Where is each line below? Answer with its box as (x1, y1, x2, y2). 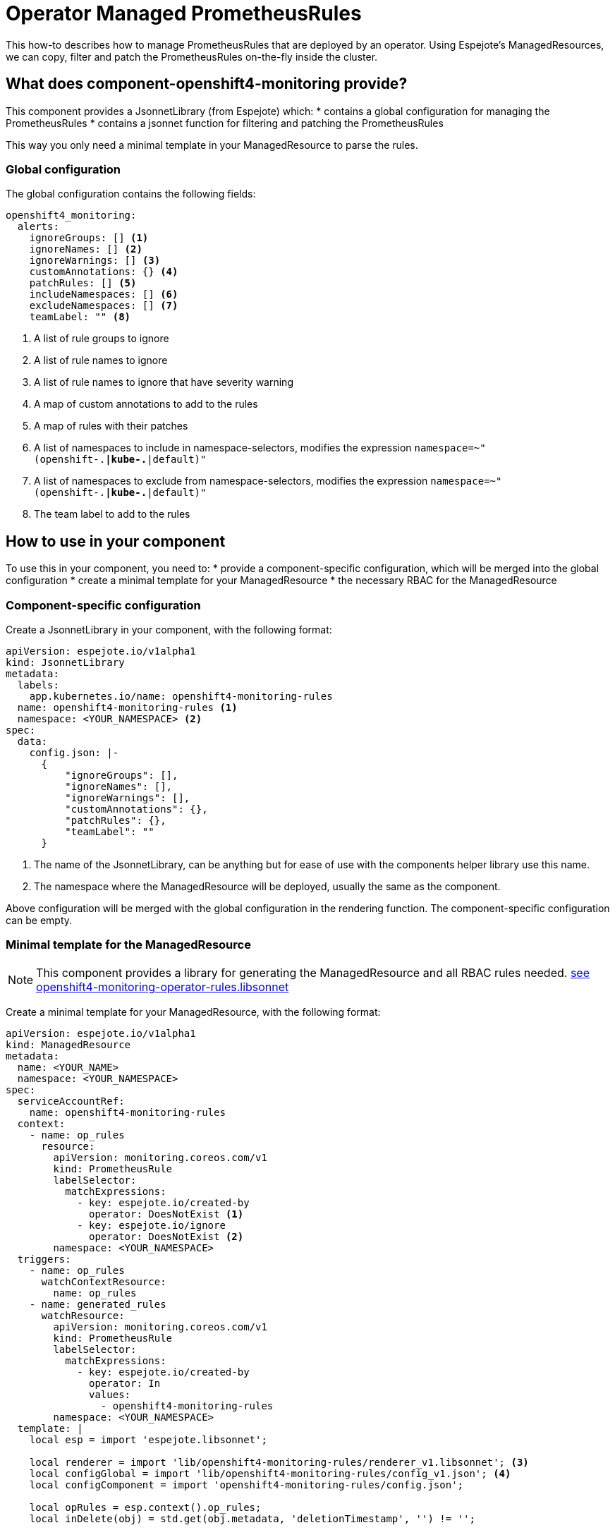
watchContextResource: (41, 1275, 166, 1287)
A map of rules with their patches (34, 420, 188, 432)
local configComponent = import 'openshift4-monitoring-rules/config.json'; (29, 1479, 464, 1490)
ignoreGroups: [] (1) (29, 232, 149, 244)
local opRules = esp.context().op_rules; (29, 1501, 262, 1513)
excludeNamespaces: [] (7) (29, 300, 178, 312)
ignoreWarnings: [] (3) (29, 255, 161, 267)
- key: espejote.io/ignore (77, 1219, 226, 1231)
